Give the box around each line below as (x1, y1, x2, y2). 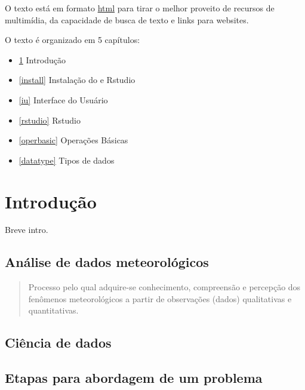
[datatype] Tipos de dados (19, 153, 115, 166)
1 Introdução (19, 53, 66, 66)
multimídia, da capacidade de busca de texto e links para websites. (5, 13, 249, 26)
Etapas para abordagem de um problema (5, 368, 263, 387)
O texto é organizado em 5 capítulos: (5, 33, 140, 46)
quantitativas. (28, 304, 79, 317)
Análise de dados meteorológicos (5, 253, 209, 271)
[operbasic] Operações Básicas (19, 134, 128, 146)
